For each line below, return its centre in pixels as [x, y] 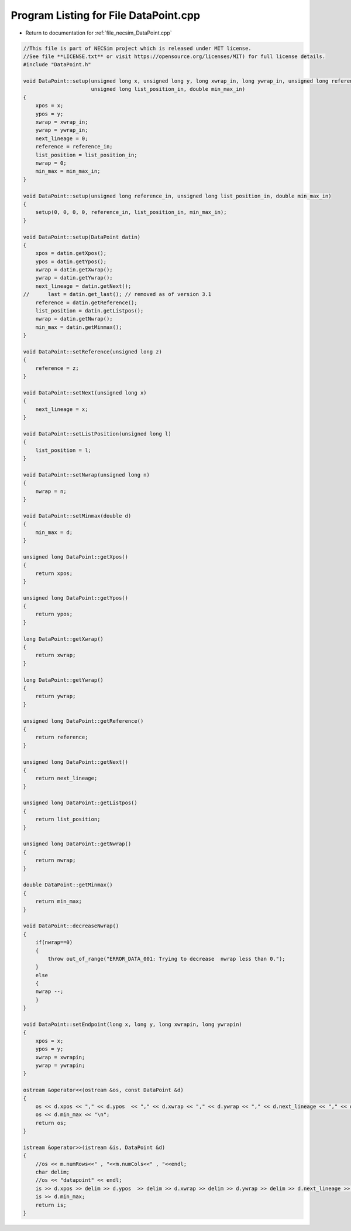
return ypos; [54, 614]
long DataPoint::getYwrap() [63, 680]
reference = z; [57, 368]
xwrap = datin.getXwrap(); [74, 270]
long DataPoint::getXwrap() [63, 639]
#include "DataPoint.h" [57, 65]
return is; [51, 1205]
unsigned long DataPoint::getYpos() [76, 598]
